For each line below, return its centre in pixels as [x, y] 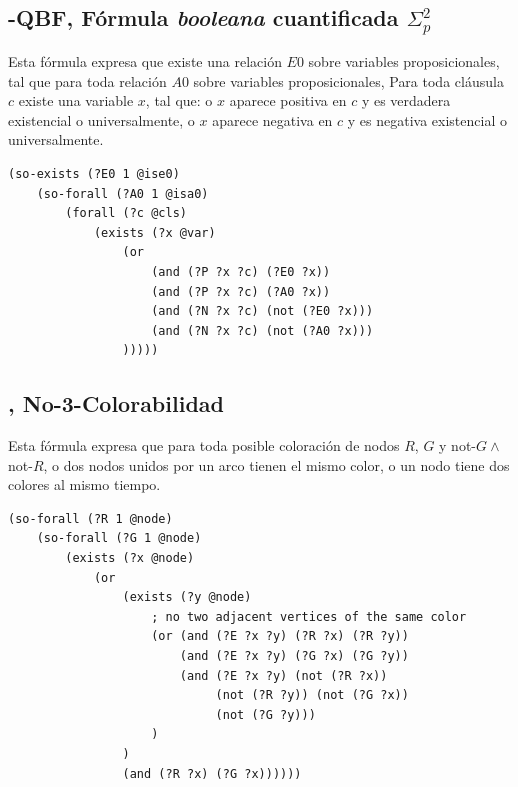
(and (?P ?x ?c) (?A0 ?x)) [241, 291]
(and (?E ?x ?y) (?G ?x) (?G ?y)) [294, 656]
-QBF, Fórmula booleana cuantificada [203, 17]
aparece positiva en [288, 100]
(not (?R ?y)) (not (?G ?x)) [312, 695]
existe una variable [76, 100]
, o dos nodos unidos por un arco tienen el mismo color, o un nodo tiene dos [276, 464]
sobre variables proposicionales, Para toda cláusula [348, 80]
